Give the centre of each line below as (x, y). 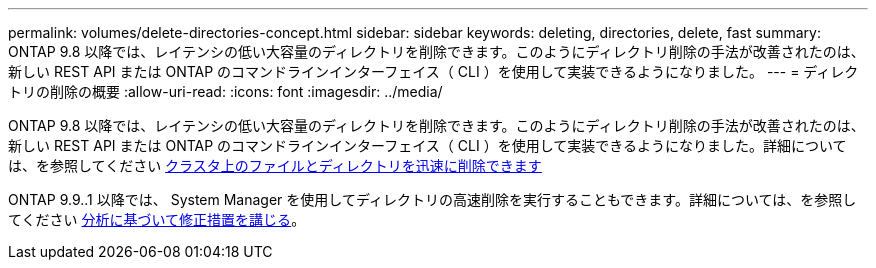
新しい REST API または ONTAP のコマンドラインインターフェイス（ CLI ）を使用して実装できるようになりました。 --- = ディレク (433, 71)
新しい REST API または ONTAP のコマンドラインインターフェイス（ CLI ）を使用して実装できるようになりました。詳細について (427, 145)
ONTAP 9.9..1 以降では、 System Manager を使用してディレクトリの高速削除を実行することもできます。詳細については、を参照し (432, 199)
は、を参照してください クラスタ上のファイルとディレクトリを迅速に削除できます (275, 165)
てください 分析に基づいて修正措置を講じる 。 (157, 219)
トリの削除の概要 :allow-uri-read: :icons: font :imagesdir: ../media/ (225, 91)
